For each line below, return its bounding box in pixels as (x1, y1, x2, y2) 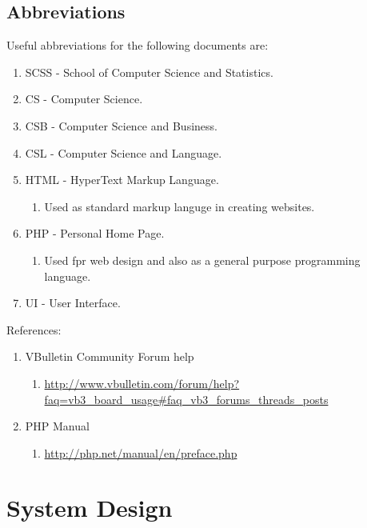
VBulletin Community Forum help (25, 348, 194, 365)
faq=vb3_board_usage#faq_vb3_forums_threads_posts (44, 390, 329, 407)
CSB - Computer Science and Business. (25, 117, 217, 134)
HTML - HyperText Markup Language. (25, 171, 219, 188)
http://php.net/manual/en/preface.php (44, 444, 237, 461)
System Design (6, 491, 173, 524)
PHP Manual (25, 418, 90, 434)
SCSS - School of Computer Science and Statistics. (25, 63, 273, 80)
